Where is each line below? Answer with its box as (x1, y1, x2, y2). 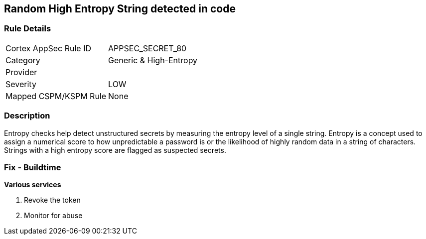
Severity (5, 79, 36, 89)
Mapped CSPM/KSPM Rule (5, 91, 107, 101)
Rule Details (4, 23, 51, 34)
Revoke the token (24, 196, 81, 205)
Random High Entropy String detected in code (4, 2, 236, 15)
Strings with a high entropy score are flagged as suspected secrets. (4, 145, 226, 154)
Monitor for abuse (24, 211, 83, 220)
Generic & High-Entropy (108, 55, 198, 65)
